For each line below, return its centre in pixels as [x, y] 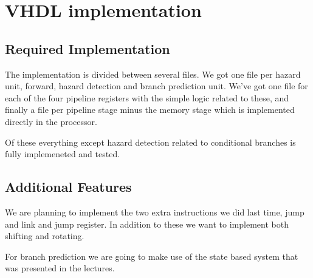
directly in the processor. [51, 121]
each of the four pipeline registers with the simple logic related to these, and [147, 97]
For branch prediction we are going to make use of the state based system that [152, 256]
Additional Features [68, 187]
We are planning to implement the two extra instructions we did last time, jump [155, 212]
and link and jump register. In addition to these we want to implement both [147, 224]
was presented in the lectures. [60, 268]
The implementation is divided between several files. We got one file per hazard [153, 74]
